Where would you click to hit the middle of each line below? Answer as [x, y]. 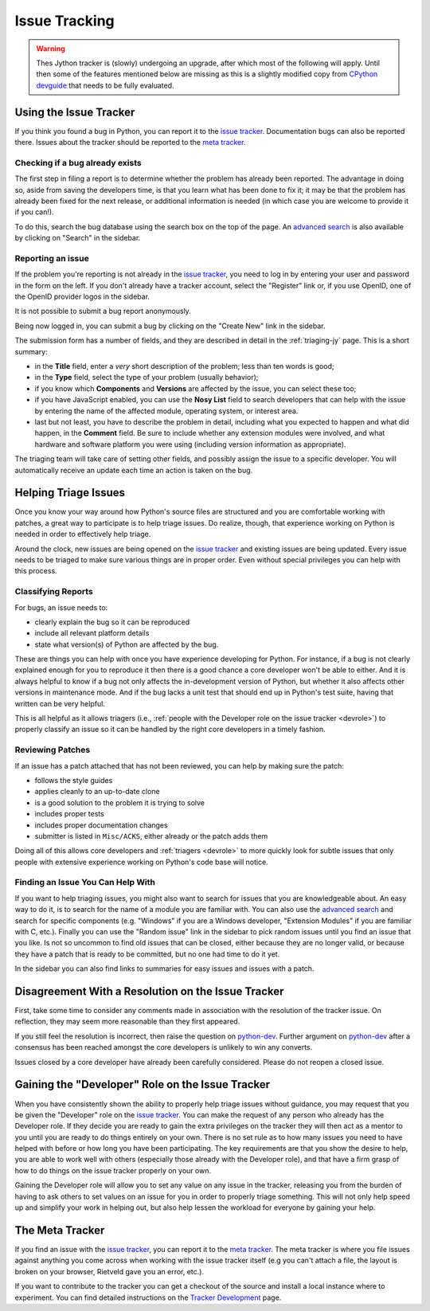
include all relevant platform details [92, 633]
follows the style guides [74, 780]
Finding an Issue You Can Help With [85, 882]
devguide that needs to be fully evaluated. [105, 85]
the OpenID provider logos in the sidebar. [82, 297]
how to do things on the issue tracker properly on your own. [113, 1170]
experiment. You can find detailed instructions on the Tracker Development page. [148, 1297]
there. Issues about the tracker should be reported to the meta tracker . [130, 143]
